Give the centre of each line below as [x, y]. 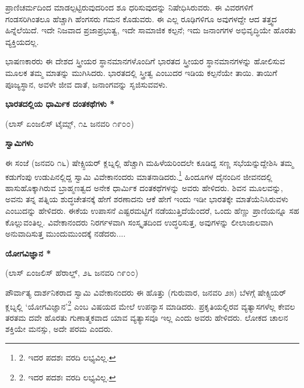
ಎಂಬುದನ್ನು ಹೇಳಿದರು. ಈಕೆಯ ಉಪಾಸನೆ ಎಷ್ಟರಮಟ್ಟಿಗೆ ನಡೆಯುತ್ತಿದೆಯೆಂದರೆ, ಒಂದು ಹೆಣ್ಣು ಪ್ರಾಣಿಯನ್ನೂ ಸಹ [152, 210]
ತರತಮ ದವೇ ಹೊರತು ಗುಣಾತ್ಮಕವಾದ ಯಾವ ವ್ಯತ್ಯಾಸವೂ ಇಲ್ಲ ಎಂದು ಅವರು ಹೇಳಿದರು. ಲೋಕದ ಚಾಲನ [147, 317]
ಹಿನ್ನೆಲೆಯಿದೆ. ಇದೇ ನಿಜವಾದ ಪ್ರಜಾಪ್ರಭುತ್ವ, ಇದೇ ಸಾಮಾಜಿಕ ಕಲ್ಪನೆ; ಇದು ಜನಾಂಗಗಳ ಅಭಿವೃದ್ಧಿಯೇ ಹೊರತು [151, 30]
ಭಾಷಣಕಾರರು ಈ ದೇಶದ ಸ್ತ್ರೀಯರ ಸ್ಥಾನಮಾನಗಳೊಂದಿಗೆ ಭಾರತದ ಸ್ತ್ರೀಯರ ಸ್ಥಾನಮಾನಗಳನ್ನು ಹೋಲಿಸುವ [145, 61]
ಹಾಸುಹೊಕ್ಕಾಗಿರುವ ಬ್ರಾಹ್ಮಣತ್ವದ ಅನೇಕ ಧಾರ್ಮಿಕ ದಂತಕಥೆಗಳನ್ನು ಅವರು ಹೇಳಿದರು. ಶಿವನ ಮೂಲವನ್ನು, [144, 187]
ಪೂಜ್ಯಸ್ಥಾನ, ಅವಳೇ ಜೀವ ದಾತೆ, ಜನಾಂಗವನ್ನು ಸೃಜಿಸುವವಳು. [87, 84]
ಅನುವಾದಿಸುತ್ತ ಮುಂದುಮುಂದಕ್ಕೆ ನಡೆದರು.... [66, 233]
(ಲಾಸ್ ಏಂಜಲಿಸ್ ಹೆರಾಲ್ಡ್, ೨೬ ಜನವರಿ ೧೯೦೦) [72, 273]
